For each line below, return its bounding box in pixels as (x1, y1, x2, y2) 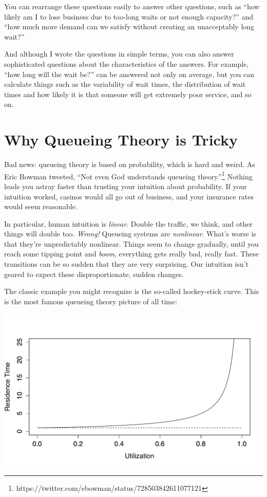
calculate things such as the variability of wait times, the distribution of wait (4, 79, 246, 89)
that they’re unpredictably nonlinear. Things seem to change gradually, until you (4, 238, 259, 249)
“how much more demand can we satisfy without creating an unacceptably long (4, 21, 255, 32)
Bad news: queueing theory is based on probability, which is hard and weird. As (4, 159, 255, 170)
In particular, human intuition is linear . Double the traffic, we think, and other (4, 218, 253, 229)
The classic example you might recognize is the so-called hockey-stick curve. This (4, 286, 259, 297)
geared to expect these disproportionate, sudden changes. (4, 268, 184, 279)
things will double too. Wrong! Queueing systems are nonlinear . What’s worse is (4, 228, 256, 239)
